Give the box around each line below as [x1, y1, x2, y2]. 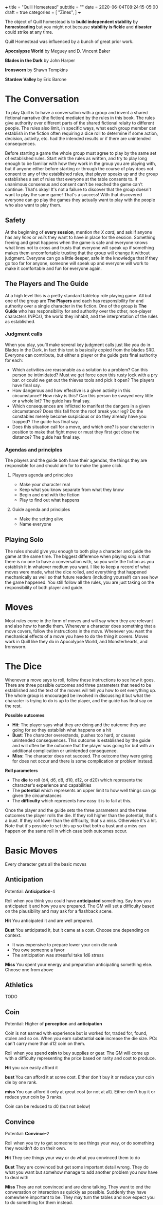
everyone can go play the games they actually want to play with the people [5, 197, 156, 203]
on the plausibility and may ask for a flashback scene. [5, 908, 113, 914]
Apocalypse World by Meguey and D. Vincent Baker [5, 48, 110, 54]
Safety [5, 216, 26, 225]
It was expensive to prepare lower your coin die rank [12, 941, 118, 947]
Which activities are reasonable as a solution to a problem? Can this [12, 367, 148, 372]
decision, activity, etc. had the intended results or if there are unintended [5, 135, 151, 141]
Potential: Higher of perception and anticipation [5, 1021, 102, 1027]
